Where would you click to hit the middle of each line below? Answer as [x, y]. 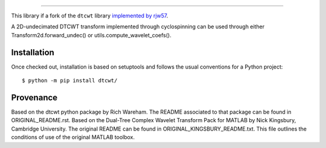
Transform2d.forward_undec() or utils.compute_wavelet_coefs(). [91, 35]
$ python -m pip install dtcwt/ [70, 81]
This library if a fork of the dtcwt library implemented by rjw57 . [90, 16]
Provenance [34, 97]
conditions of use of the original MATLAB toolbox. [73, 137]
